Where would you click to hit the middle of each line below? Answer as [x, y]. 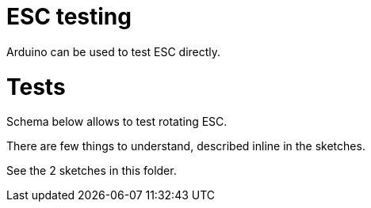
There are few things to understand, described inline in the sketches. [186, 146]
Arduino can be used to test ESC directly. [114, 51]
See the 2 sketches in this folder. [92, 171]
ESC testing [69, 17]
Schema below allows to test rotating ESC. [117, 122]
